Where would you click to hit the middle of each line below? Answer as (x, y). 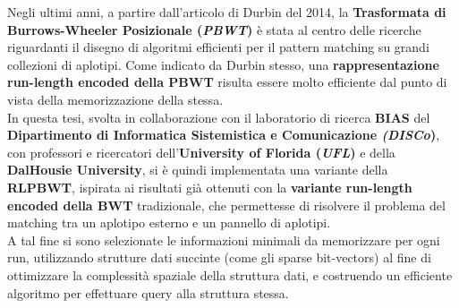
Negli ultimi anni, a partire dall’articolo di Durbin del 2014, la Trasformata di (227, 12)
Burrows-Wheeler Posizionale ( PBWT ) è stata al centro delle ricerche (214, 29)
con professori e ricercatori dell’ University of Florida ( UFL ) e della (201, 152)
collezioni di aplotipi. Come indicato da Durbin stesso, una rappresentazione (223, 64)
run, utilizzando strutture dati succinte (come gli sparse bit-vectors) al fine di (219, 257)
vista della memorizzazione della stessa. (115, 99)
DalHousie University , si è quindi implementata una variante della (198, 170)
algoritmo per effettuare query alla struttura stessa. (148, 292)
